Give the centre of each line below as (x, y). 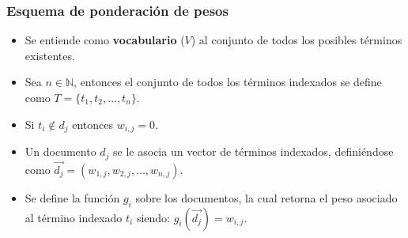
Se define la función (72, 197)
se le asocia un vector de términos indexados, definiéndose (253, 151)
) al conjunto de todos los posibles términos (297, 40)
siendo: (153, 217)
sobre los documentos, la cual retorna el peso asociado (266, 197)
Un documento (60, 151)
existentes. (50, 55)
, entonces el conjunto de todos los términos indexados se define (228, 82)
